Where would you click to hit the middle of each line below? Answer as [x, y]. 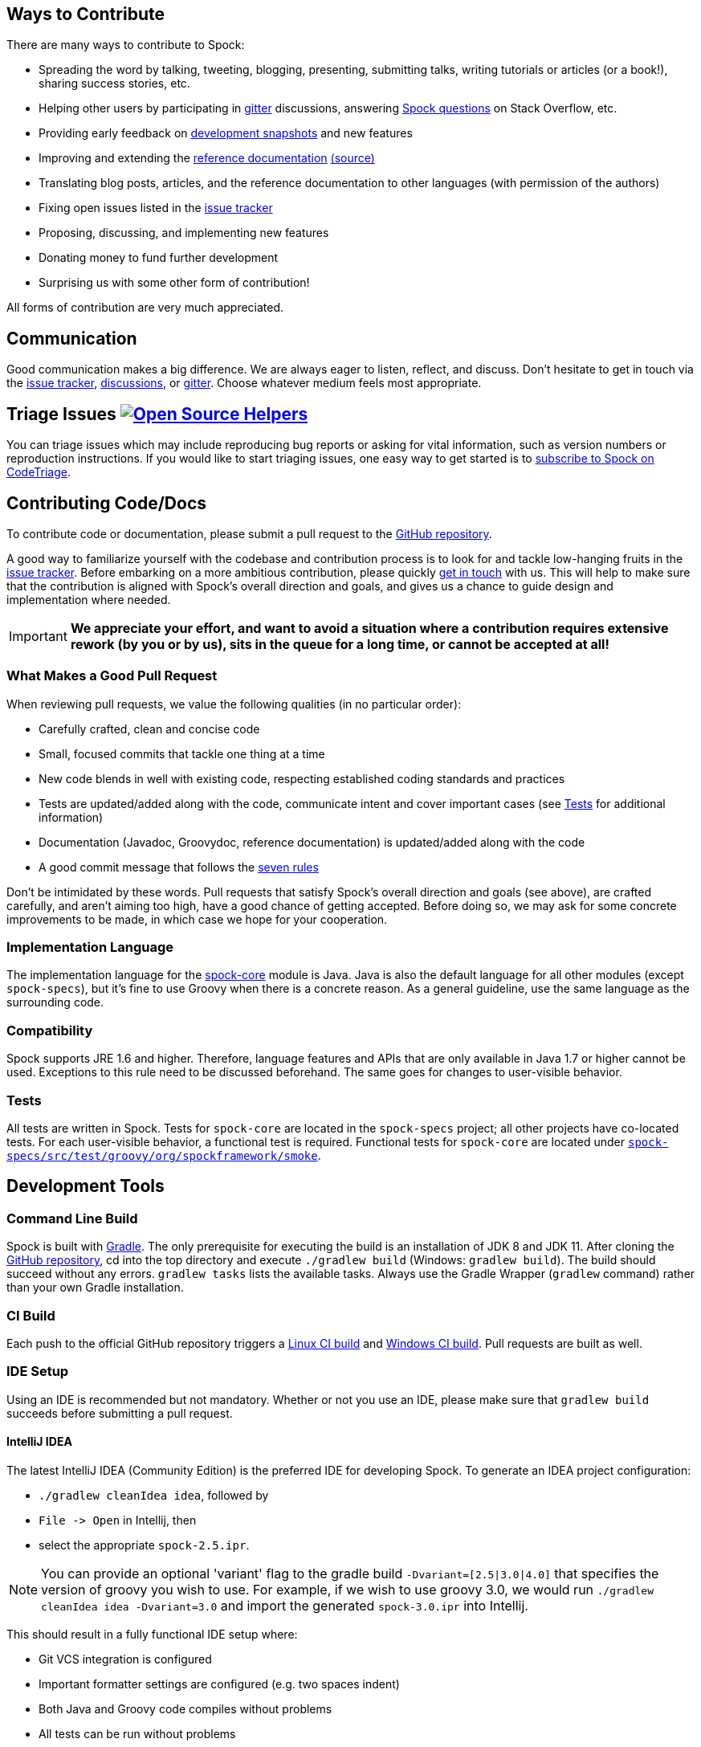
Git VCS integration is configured [125, 1659]
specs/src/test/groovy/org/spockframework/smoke [162, 1155]
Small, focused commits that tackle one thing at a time [182, 753]
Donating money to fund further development [159, 258]
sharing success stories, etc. [114, 84]
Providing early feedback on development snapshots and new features [226, 133]
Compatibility [50, 1030]
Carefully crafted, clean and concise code [149, 729]
